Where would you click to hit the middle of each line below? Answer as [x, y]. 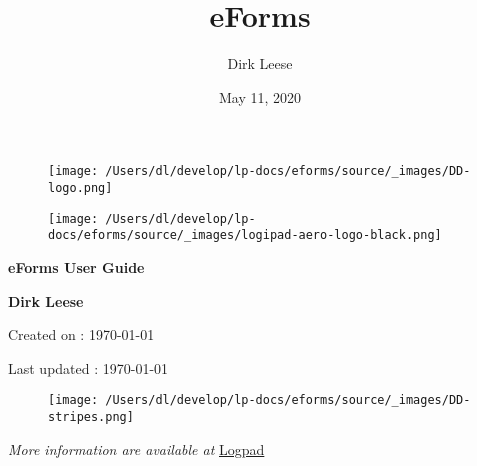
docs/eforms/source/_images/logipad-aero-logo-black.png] [245, 235]
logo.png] [80, 187]
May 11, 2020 [260, 96]
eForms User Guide [76, 266]
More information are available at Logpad [136, 448]
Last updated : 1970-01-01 [88, 367]
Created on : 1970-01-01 [81, 334]
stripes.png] [91, 416]
